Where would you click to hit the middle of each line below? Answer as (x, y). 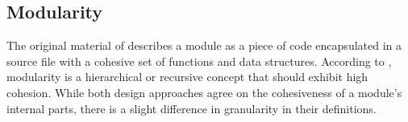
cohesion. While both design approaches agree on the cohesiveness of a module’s (204, 92)
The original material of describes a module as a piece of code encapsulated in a (204, 45)
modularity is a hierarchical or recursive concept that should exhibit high (187, 77)
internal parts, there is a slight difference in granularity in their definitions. (192, 108)
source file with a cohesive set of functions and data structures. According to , (199, 61)
